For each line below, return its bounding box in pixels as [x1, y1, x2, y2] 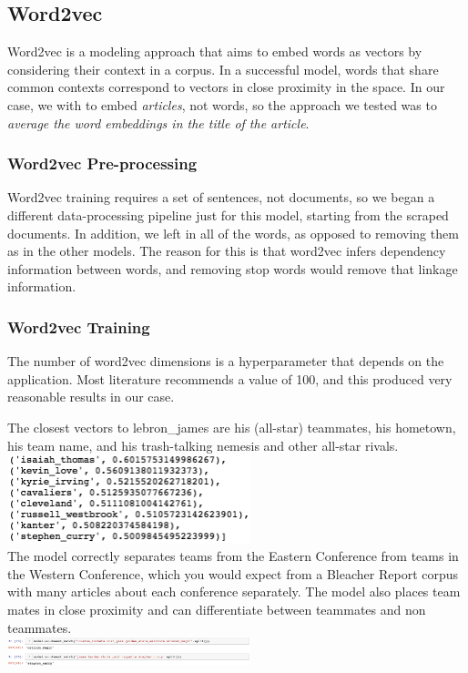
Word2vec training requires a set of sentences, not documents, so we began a [7, 188, 435, 207]
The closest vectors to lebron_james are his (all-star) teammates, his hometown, [7, 417, 456, 436]
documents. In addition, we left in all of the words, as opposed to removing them [7, 223, 459, 242]
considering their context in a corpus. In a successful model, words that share [7, 59, 439, 78]
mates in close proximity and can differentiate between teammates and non [7, 600, 426, 619]
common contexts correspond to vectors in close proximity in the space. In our [7, 77, 445, 97]
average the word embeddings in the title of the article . [7, 113, 310, 132]
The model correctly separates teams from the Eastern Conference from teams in [7, 546, 459, 566]
